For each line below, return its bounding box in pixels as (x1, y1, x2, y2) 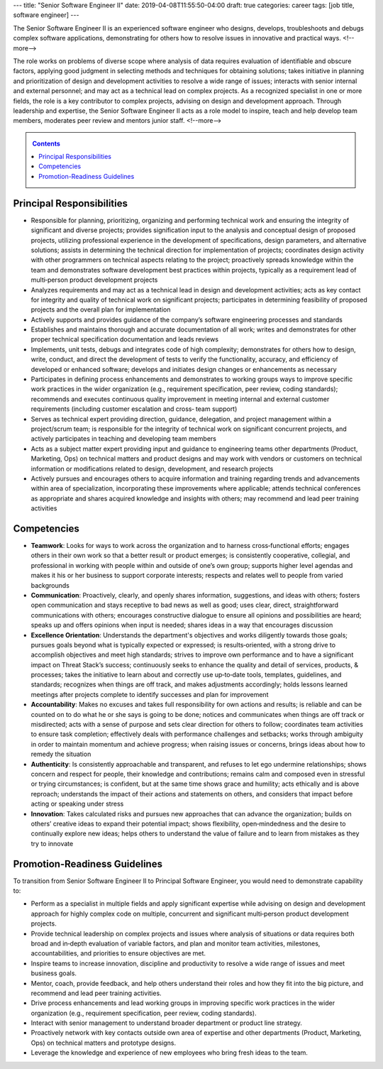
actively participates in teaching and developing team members (30, 434, 216, 443)
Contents (32, 139, 60, 148)
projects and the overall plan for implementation (30, 305, 171, 314)
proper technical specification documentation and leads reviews (30, 335, 219, 344)
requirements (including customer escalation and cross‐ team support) (30, 405, 238, 413)
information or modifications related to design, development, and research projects (30, 464, 274, 473)
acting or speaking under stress (30, 799, 124, 808)
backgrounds (30, 581, 70, 589)
